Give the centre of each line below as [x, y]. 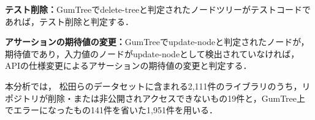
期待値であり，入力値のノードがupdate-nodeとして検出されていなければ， [152, 53]
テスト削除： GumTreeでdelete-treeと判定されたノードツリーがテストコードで [158, 9]
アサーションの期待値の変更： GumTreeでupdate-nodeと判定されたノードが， [157, 42]
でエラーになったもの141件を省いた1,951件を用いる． [111, 110]
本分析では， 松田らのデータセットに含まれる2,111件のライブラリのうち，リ [158, 86]
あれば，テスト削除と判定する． [69, 21]
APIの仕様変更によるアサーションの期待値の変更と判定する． [128, 65]
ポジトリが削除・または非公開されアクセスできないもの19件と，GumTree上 [155, 98]
